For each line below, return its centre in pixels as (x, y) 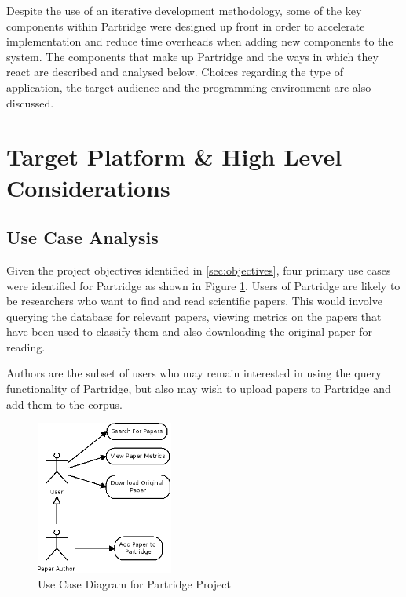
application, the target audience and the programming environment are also (189, 87)
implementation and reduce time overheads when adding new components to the (200, 41)
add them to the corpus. (64, 404)
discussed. (30, 102)
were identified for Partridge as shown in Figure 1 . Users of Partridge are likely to (203, 285)
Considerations (88, 187)
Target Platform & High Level (174, 157)
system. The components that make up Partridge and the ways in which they (192, 56)
